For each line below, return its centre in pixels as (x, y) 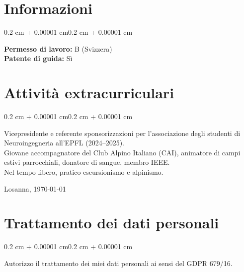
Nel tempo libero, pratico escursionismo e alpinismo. (84, 172)
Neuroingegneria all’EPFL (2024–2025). (64, 143)
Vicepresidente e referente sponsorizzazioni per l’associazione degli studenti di (122, 133)
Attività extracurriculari (89, 93)
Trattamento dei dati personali (112, 223)
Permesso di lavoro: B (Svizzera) (58, 48)
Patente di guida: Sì (38, 58)
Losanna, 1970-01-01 (35, 188)
